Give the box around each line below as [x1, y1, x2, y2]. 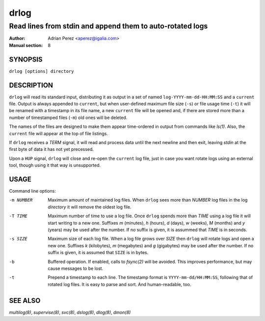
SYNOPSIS [9, 55, 43, 63]
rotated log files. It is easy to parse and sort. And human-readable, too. [48, 281, 191, 287]
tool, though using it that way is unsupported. [9, 162, 101, 168]
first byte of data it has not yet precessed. [9, 146, 94, 152]
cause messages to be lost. [48, 265, 104, 271]
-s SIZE [9, 236, 28, 242]
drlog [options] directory [9, 68, 74, 74]
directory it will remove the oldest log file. [48, 204, 132, 210]
